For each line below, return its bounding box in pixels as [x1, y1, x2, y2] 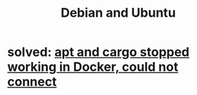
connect [7, 74, 57, 90]
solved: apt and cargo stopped [7, 44, 190, 60]
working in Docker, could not [7, 59, 179, 75]
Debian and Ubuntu [61, 5, 176, 21]
